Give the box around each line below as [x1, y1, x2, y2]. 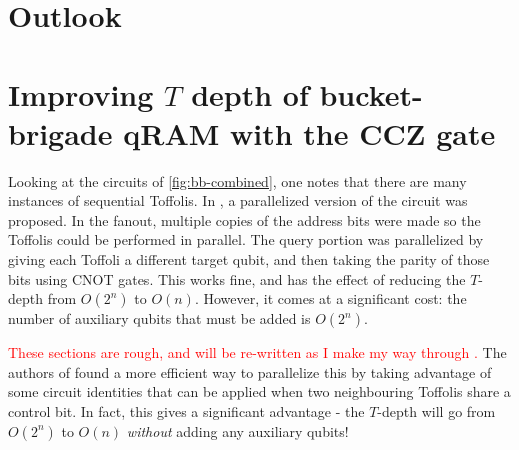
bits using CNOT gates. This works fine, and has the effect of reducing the [8, 268, 466, 289]
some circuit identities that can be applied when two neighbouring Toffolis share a [8, 381, 511, 402]
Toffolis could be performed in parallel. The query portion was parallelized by [8, 229, 484, 250]
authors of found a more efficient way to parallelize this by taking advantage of [8, 361, 492, 382]
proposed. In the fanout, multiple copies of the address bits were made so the [8, 209, 481, 230]
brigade [8, 112, 113, 153]
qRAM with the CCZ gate [123, 112, 496, 153]
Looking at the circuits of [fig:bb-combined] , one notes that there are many [8, 170, 467, 191]
